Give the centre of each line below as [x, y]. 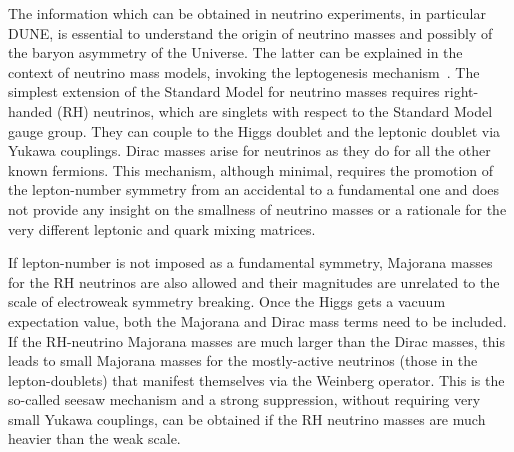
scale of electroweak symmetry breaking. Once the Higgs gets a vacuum [227, 301]
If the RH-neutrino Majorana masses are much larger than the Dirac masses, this [256, 340]
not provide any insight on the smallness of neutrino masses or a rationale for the [257, 208]
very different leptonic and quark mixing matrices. [162, 228]
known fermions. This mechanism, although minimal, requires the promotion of [251, 169]
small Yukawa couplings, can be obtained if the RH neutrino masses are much [247, 418]
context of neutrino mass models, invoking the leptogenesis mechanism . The [244, 71]
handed [30, 110]
